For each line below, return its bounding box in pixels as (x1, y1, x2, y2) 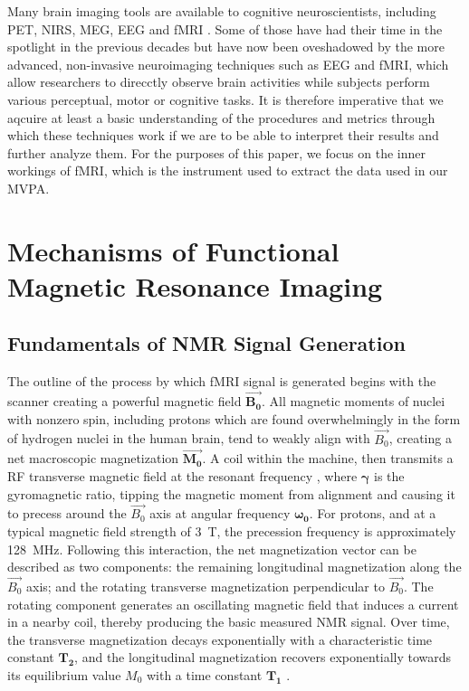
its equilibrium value (7, 665, 121, 684)
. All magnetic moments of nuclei (261, 392, 445, 411)
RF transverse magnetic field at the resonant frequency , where (7, 466, 358, 485)
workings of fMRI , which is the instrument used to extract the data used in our (7, 161, 448, 180)
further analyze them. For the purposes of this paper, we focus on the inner (7, 143, 426, 162)
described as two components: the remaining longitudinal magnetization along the (7, 557, 462, 576)
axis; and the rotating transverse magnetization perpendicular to (25, 576, 385, 595)
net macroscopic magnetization (7, 449, 179, 468)
